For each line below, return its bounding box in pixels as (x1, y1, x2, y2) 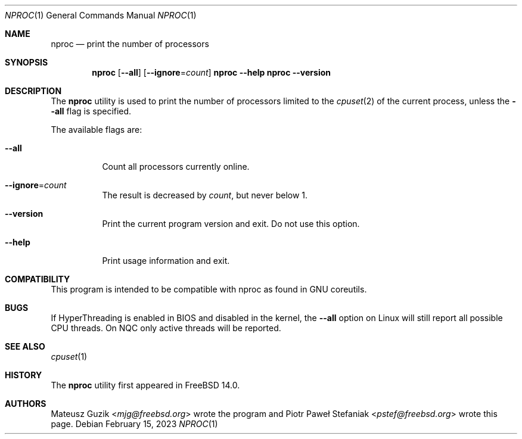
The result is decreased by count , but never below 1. (102, 190, 308, 200)
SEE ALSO (5, 341, 45, 351)
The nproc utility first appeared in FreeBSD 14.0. (51, 380, 240, 390)
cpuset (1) (51, 351, 88, 362)
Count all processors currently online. (102, 161, 250, 172)
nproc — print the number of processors (51, 39, 209, 49)
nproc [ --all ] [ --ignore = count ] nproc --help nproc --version (92, 67, 331, 77)
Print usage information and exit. (102, 256, 230, 266)
